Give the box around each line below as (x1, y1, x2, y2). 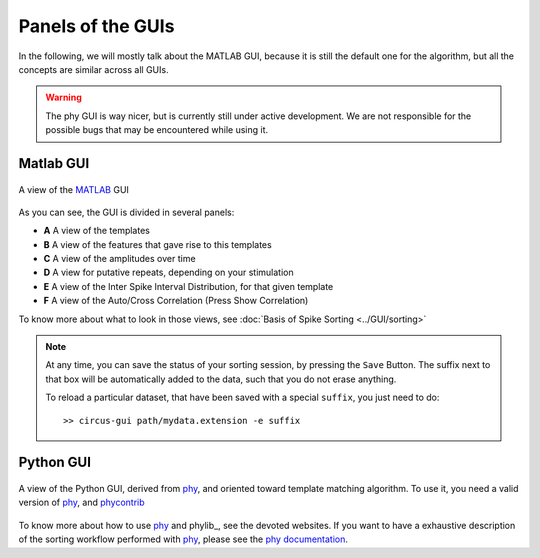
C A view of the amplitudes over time (43, 253, 196, 265)
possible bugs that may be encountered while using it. (45, 124, 269, 136)
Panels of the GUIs (18, 15, 175, 37)
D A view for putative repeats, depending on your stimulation (43, 266, 294, 279)
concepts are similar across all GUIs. (18, 63, 169, 75)
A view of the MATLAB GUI (18, 183, 130, 195)
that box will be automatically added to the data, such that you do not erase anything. (45, 373, 397, 385)
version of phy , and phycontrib (18, 496, 145, 509)
